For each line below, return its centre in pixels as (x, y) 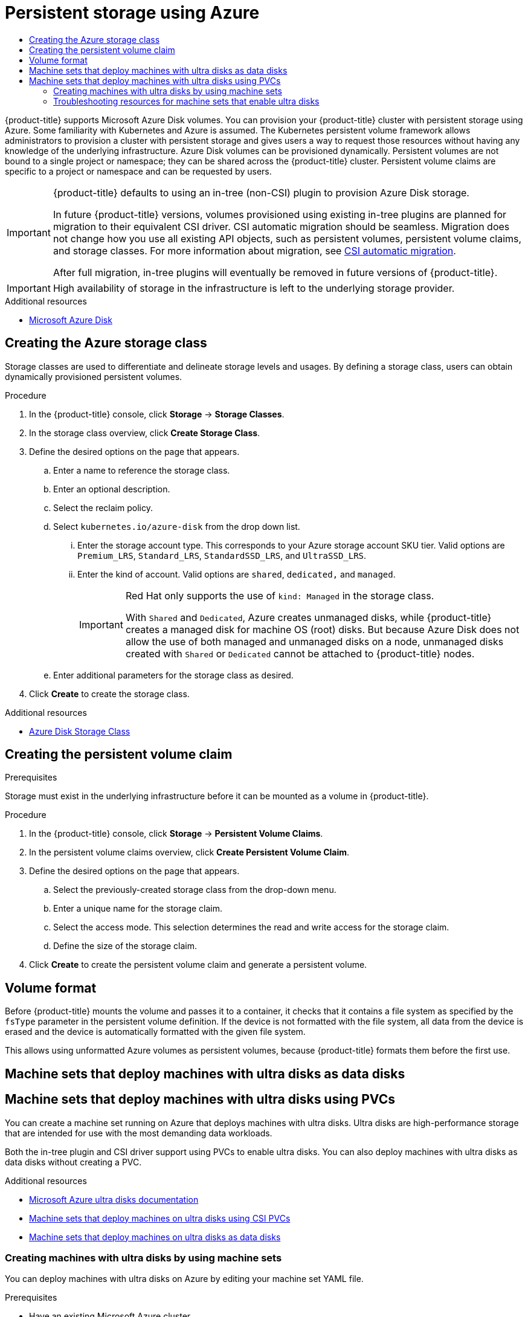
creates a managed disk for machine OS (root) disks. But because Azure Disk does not (322, 629)
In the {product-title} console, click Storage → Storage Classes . (157, 414)
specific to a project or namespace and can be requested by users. (138, 171)
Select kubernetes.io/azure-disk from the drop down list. (177, 526)
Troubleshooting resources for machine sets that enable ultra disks (186, 101)
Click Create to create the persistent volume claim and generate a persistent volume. (198, 965)
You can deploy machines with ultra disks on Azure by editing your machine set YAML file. (184, 1279)
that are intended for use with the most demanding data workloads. (139, 1133)
